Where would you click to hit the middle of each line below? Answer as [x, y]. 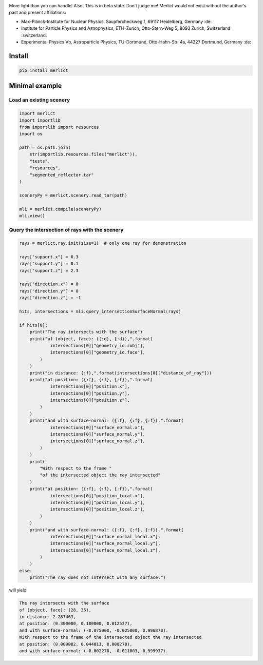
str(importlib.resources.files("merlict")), [84, 154]
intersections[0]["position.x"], [90, 387]
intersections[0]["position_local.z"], [98, 509]
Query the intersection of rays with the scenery [66, 230]
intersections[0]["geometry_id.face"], [98, 352]
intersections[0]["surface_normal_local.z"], [105, 550]
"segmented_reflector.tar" [62, 175]
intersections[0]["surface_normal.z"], [98, 441]
